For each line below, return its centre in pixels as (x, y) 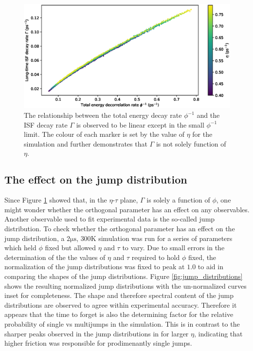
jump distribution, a (35, 238)
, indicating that (218, 333)
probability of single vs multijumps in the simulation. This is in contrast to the (122, 323)
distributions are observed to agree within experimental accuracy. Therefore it (121, 305)
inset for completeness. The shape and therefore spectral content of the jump (119, 295)
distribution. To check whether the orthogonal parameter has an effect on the (120, 229)
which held (20, 248)
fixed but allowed (71, 248)
